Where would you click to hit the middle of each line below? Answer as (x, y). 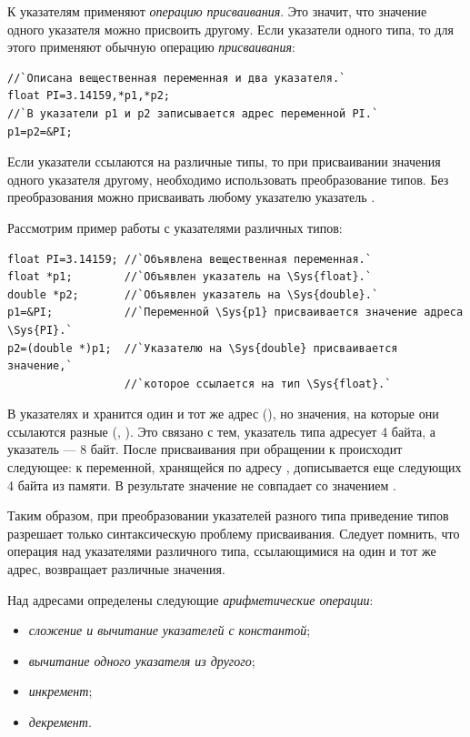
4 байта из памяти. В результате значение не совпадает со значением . (202, 485)
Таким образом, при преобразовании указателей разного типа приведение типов (228, 515)
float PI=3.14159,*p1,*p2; (89, 96)
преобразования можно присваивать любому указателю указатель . (191, 197)
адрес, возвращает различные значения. (116, 569)
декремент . (60, 722)
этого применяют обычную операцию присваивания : (151, 47)
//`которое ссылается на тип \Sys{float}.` (258, 384)
